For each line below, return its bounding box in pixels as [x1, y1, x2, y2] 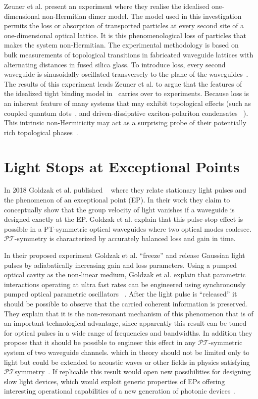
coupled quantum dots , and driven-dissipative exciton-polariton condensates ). [4, 107, 248, 118]
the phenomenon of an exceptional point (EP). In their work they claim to [4, 195, 230, 205]
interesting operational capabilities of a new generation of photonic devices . [4, 386, 236, 396]
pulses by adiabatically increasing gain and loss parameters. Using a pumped [4, 259, 237, 270]
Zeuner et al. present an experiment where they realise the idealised [4, 1, 209, 11]
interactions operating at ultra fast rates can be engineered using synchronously [4, 279, 246, 289]
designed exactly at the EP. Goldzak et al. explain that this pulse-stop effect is [4, 214, 243, 224]
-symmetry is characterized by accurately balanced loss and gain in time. [14, 233, 236, 244]
